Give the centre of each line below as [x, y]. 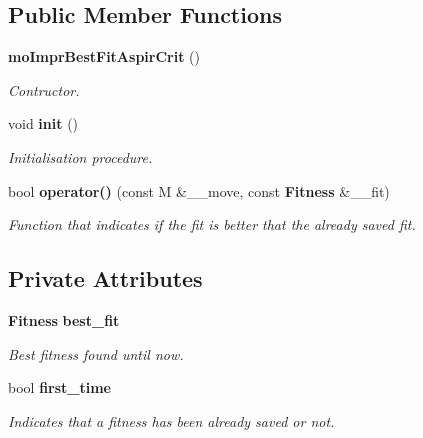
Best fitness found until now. [96, 353]
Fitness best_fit [64, 319]
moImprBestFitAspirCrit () [104, 56]
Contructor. [44, 89]
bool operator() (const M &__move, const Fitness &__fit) [199, 190]
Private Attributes [105, 278]
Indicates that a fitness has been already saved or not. [171, 420]
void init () [43, 123]
